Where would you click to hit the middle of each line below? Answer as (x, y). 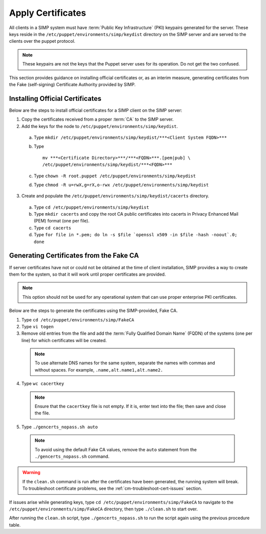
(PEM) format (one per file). (62, 221)
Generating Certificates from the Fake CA (74, 256)
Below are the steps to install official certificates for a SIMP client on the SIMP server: (96, 110)
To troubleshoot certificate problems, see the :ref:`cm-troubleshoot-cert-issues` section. (112, 488)
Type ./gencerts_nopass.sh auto (60, 427)
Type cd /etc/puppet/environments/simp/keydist (91, 207)
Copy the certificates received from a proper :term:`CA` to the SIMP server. (98, 119)
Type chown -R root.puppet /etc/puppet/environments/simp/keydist (115, 176)
